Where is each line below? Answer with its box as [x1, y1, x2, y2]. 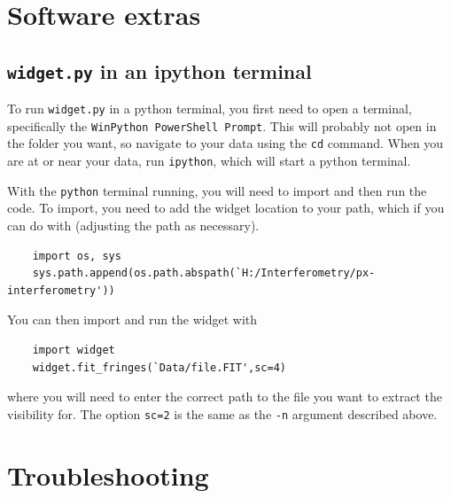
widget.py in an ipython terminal [7, 57, 312, 84]
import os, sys [32, 249, 121, 262]
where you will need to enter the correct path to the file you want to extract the [7, 387, 442, 406]
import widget [32, 344, 115, 356]
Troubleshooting [7, 456, 209, 493]
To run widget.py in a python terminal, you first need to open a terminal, [7, 99, 412, 118]
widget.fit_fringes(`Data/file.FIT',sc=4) [32, 361, 286, 374]
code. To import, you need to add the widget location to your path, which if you [7, 198, 445, 217]
